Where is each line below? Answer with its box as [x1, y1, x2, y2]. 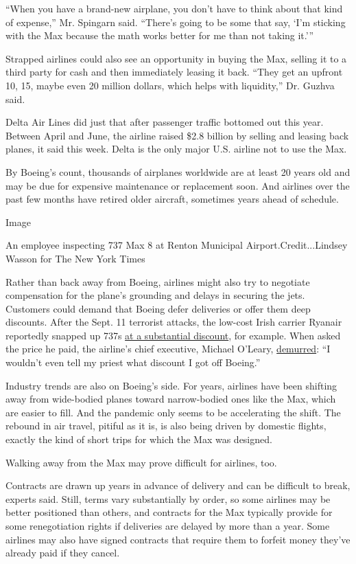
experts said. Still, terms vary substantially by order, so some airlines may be [5, 491, 331, 506]
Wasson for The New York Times [5, 251, 145, 265]
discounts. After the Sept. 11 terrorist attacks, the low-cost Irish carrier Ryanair [5, 315, 342, 329]
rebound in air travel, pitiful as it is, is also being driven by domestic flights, [5, 418, 327, 433]
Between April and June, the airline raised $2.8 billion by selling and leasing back [5, 128, 349, 142]
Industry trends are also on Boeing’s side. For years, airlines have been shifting [5, 378, 337, 392]
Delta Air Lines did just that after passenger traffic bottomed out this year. [5, 115, 324, 129]
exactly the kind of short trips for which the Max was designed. [5, 432, 272, 447]
